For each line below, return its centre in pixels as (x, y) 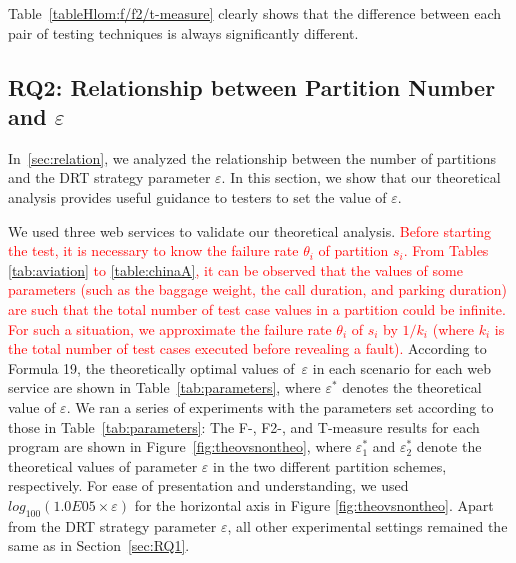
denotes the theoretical (412, 387)
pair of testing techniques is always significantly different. (183, 32)
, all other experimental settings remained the (367, 525)
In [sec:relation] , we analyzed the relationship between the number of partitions (252, 157)
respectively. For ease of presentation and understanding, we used (208, 485)
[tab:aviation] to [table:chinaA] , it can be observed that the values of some (235, 269)
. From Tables (446, 250)
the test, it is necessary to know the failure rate (153, 250)
